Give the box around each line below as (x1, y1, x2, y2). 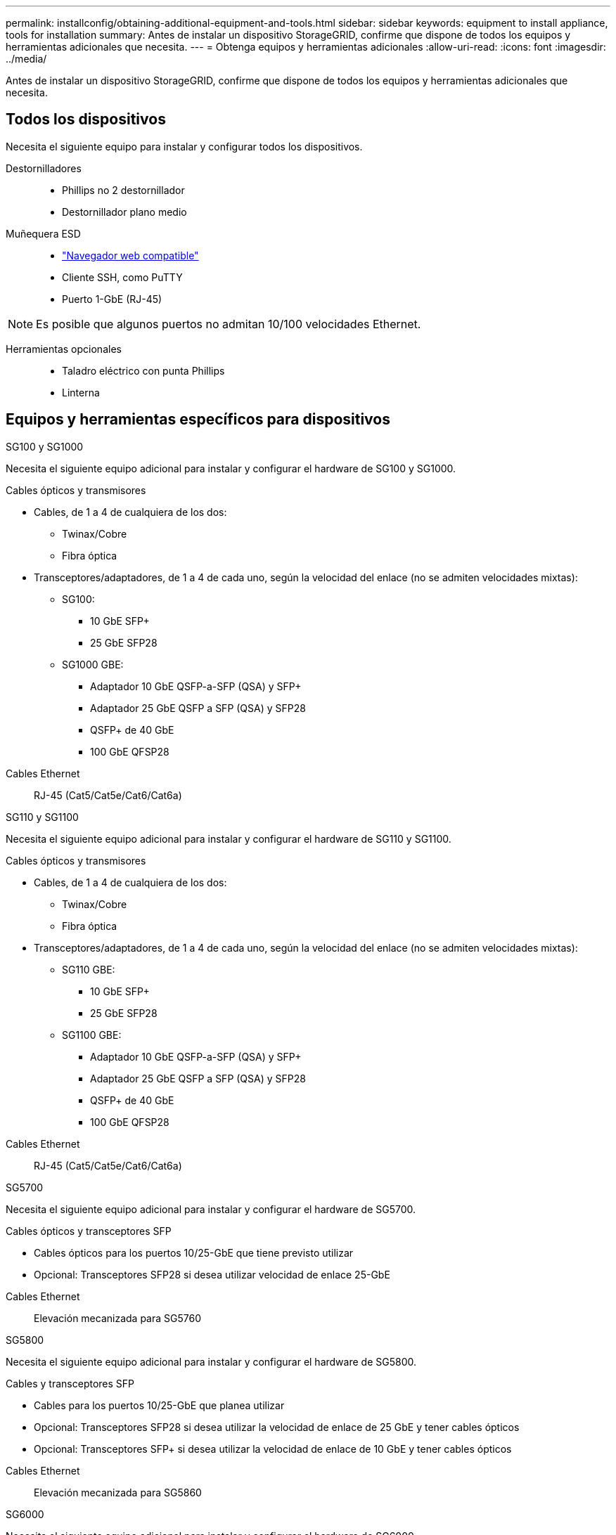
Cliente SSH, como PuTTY (62, 271, 183, 283)
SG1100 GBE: (62, 1028, 122, 1041)
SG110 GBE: (62, 963, 115, 976)
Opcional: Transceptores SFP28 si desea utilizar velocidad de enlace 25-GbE (34, 1268, 390, 1281)
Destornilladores (6, 162, 82, 174)
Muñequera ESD (6, 227, 81, 240)
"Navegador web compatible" (62, 249, 199, 261)
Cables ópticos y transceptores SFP (6, 1224, 172, 1237)
